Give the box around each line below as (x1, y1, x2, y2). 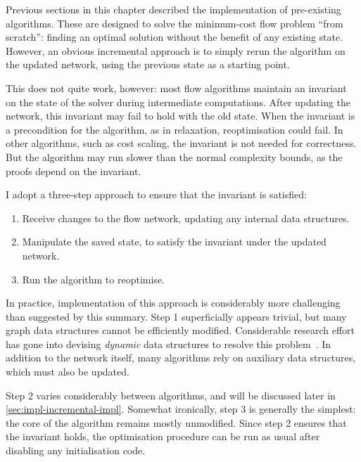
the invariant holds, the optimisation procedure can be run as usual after (6, 429, 320, 444)
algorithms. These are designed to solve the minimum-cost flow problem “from (6, 15, 343, 30)
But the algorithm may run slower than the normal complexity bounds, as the (6, 149, 343, 164)
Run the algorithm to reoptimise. (22, 271, 165, 286)
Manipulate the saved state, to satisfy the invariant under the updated (22, 234, 327, 249)
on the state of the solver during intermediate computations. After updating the (6, 94, 351, 109)
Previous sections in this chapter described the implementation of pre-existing (6, 2, 341, 16)
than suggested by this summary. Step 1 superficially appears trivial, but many (6, 309, 347, 323)
